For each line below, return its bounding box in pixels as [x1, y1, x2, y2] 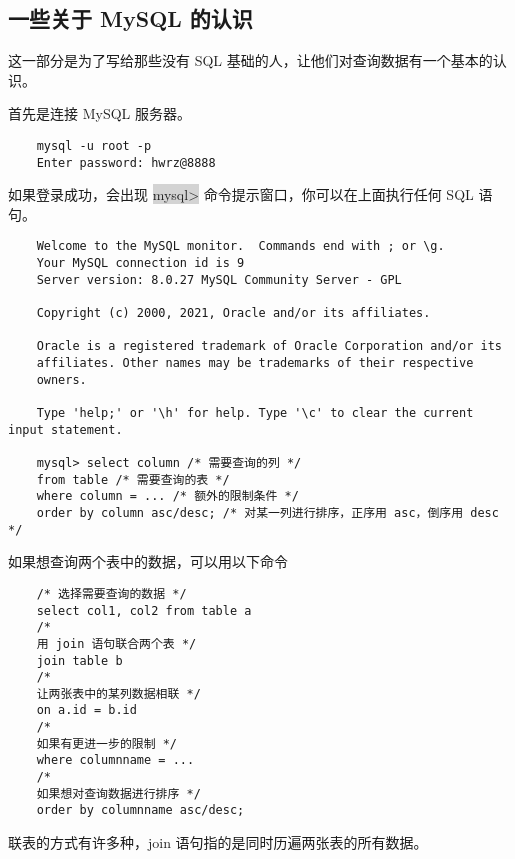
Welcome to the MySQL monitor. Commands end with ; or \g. [36, 239, 445, 254]
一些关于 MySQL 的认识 [8, 3, 253, 34]
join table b [36, 653, 123, 668]
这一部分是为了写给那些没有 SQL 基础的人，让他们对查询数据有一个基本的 [8, 50, 493, 71]
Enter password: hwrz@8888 [36, 155, 216, 170]
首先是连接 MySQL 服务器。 [8, 103, 191, 124]
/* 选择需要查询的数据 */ [36, 586, 187, 601]
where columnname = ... [36, 753, 195, 768]
